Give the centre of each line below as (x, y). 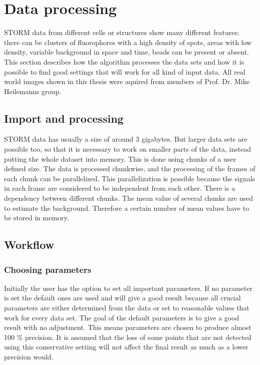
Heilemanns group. (33, 91)
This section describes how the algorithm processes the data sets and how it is (124, 61)
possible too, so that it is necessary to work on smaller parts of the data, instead (128, 149)
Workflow (29, 245)
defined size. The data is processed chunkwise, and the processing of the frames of (130, 168)
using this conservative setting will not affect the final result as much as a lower (126, 347)
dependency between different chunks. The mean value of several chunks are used (128, 198)
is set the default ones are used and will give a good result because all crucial (122, 298)
